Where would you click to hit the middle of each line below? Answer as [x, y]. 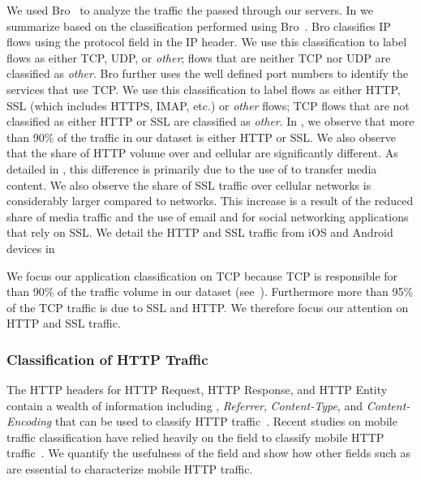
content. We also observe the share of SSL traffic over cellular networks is [189, 184]
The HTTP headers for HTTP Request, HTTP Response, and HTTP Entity [197, 390]
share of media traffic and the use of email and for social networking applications [208, 216]
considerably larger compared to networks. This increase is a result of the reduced [210, 201]
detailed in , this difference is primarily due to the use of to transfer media [192, 168]
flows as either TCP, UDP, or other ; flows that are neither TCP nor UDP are [199, 57]
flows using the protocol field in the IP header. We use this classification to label [207, 42]
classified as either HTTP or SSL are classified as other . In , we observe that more [210, 121]
